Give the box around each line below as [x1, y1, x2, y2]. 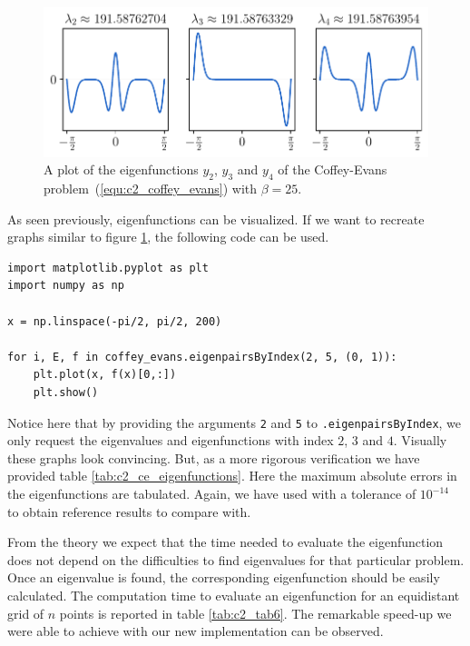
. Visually [393, 431, 447, 450]
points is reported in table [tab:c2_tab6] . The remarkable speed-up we [59, 603, 452, 622]
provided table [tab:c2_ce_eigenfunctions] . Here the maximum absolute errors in [7, 466, 457, 485]
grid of [7, 603, 44, 622]
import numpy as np [7, 279, 124, 293]
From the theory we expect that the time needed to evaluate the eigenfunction [7, 532, 444, 552]
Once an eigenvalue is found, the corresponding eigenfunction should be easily [7, 568, 440, 587]
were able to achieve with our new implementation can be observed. [7, 621, 384, 641]
